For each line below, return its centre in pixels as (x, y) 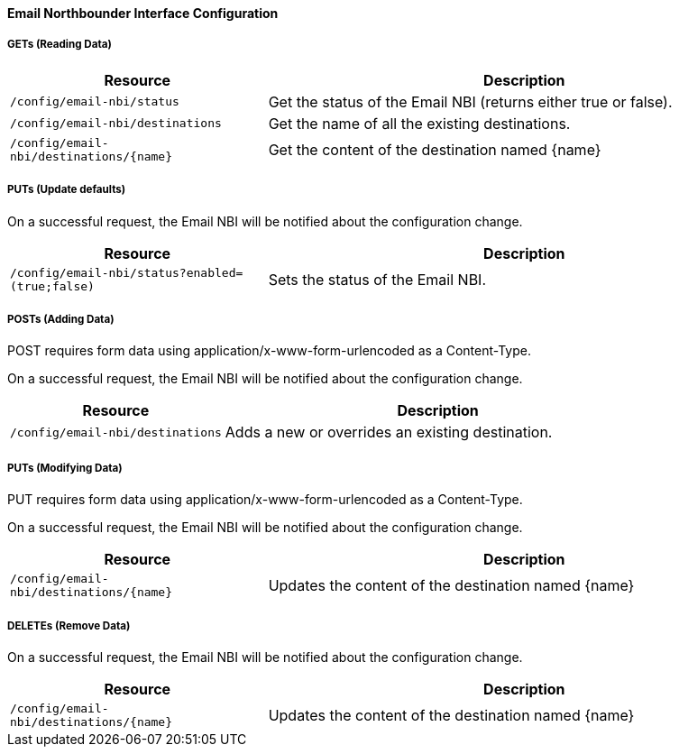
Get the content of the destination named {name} (435, 149)
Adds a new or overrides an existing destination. (389, 432)
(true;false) (52, 286)
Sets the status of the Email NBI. (377, 279)
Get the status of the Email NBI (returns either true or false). (470, 101)
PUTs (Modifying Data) (65, 468)
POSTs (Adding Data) (61, 319)
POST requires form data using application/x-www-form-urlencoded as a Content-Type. (269, 351)
